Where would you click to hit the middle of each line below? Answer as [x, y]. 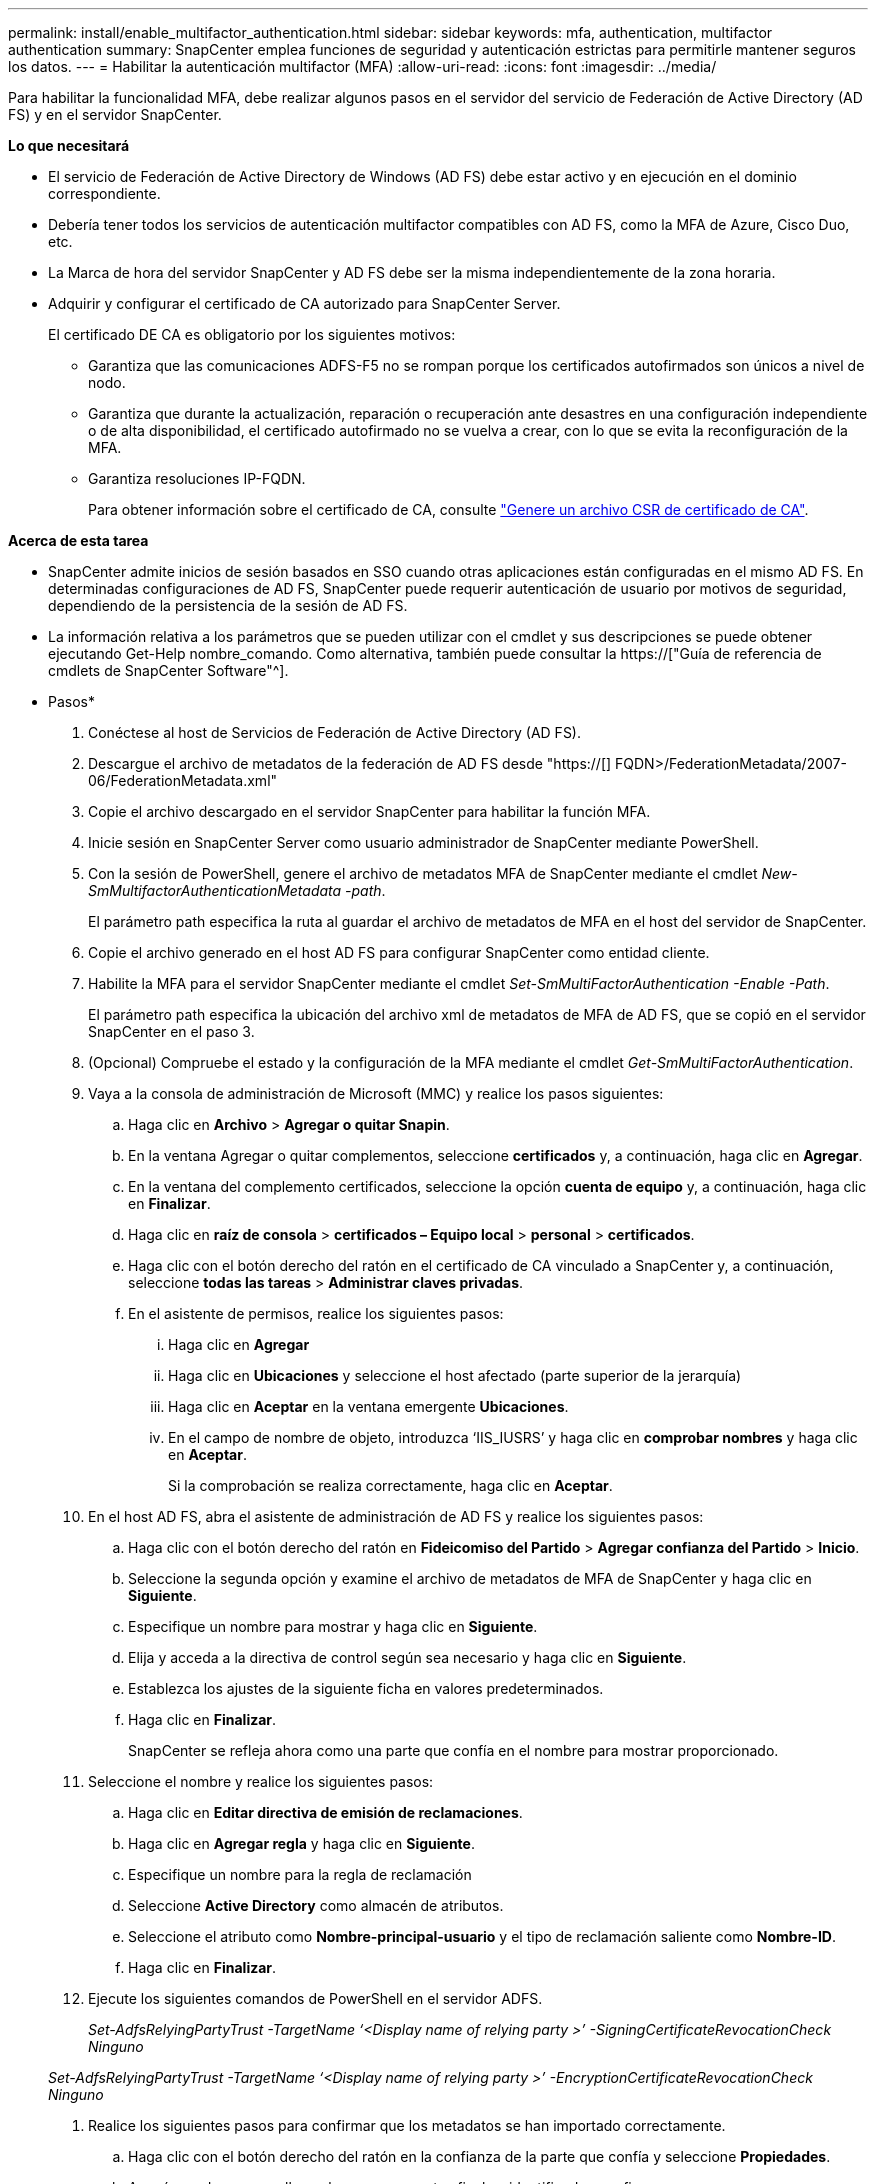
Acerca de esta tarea [78, 540]
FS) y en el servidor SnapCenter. [115, 114]
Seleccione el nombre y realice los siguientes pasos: [261, 1781]
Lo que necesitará [69, 145]
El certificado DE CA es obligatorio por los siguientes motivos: [252, 334]
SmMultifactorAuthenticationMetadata [215, 890]
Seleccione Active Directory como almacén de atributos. [316, 1905]
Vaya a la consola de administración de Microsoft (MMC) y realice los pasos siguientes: [376, 1093]
